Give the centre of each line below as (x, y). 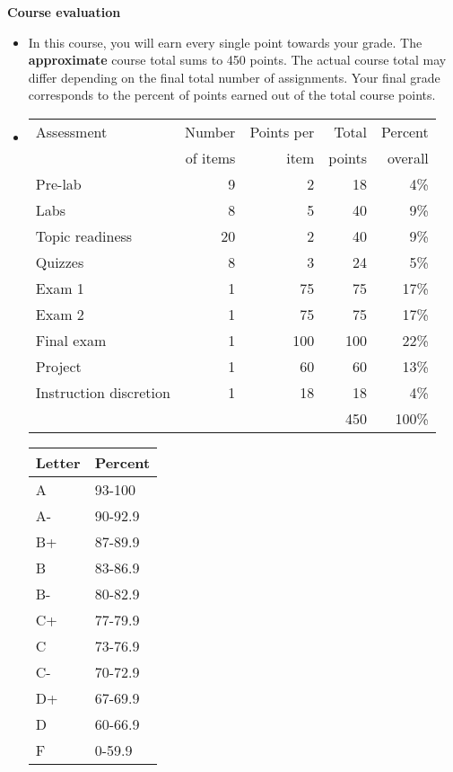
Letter (58, 462)
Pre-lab (58, 183)
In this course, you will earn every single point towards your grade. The (225, 42)
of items (210, 157)
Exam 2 (60, 314)
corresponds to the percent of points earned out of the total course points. (232, 95)
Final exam (71, 340)
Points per (282, 131)
